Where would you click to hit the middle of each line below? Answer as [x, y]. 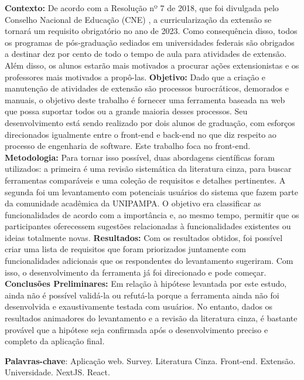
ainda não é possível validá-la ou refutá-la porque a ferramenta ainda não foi [142, 295]
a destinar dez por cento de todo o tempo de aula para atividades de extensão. [146, 54]
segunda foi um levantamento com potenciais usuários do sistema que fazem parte [151, 191]
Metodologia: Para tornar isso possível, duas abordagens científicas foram [140, 157]
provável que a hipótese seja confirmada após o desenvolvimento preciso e [136, 329]
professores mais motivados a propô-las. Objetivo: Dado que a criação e [135, 77]
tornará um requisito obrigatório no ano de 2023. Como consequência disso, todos [151, 31]
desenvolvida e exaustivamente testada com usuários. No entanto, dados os [139, 306]
